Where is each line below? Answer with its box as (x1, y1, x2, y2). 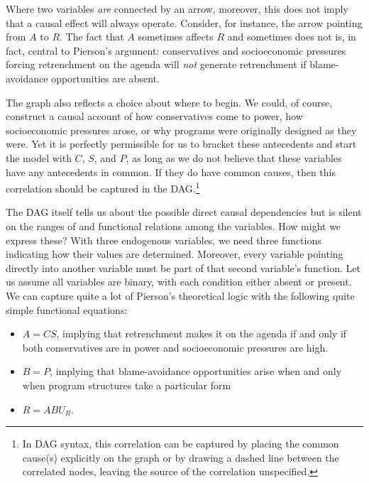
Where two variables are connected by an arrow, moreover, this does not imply (6, 1, 348, 16)
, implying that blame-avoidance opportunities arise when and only (50, 364, 342, 379)
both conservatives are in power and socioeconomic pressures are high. (22, 340, 329, 354)
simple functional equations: (6, 302, 128, 317)
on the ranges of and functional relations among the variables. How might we (6, 218, 341, 233)
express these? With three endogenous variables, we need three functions (6, 232, 321, 247)
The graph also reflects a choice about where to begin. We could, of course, (6, 94, 333, 109)
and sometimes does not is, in (227, 29, 356, 44)
